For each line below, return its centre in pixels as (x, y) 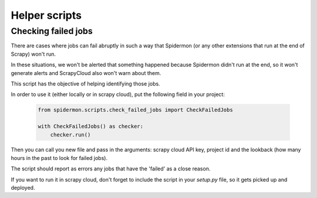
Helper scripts (46, 15)
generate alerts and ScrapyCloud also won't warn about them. (86, 73)
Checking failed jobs (52, 31)
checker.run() (70, 134)
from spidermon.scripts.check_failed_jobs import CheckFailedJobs (135, 110)
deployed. (23, 188)
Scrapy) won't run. (33, 54)
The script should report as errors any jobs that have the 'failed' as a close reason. (111, 169)
